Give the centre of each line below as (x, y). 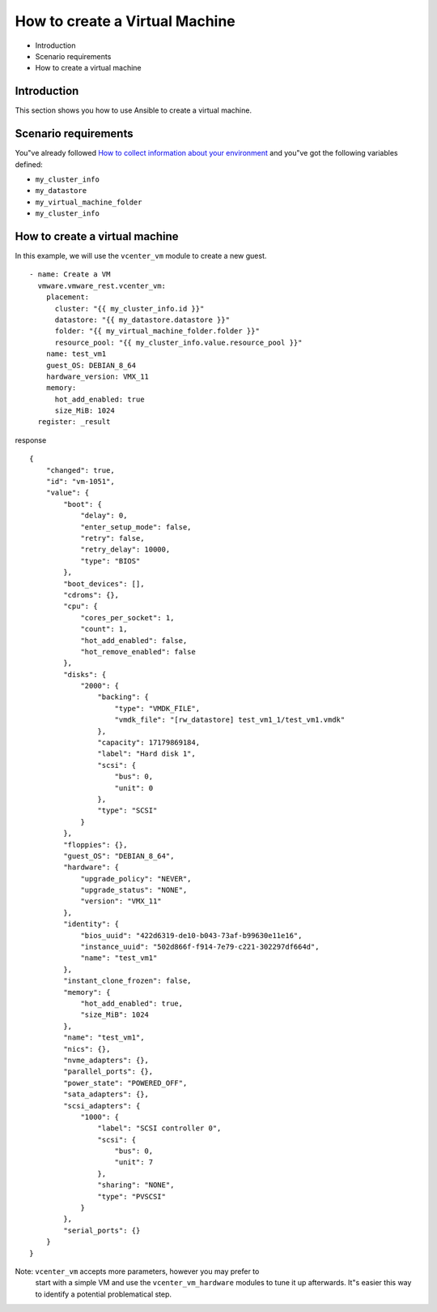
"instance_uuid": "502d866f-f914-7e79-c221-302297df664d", (200, 947)
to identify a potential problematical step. (104, 1294)
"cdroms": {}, (91, 595)
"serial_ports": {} (102, 1230)
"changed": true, (80, 470)
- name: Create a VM (70, 274)
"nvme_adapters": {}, (106, 1060)
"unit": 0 (134, 788)
